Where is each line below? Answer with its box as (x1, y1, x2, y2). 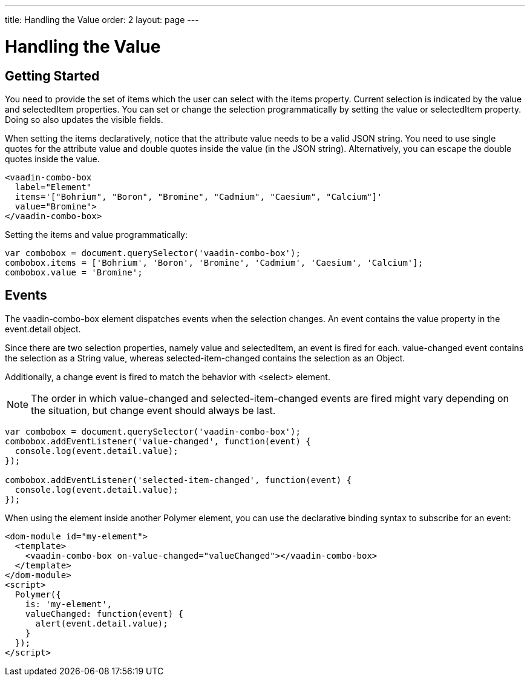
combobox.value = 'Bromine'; (5, 267, 143, 277)
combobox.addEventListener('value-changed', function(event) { (5, 436, 311, 446)
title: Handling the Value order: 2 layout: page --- (5, 15, 199, 25)
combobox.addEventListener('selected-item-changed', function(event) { (5, 475, 352, 485)
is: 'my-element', (25, 599, 113, 609)
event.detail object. (5, 323, 81, 334)
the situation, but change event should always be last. (31, 404, 276, 416)
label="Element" (15, 182, 92, 192)
